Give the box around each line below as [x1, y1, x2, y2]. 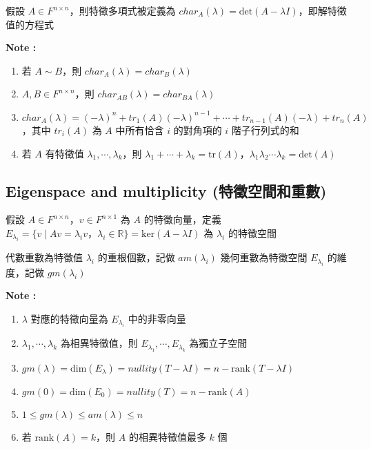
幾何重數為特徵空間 [220, 250, 308, 265]
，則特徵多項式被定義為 [69, 3, 176, 17]
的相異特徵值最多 [128, 429, 206, 443]
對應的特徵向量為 [30, 311, 108, 325]
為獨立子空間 [189, 336, 248, 350]
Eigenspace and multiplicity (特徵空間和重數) [6, 180, 327, 201]
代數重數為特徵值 [6, 250, 83, 265]
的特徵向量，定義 [143, 212, 221, 227]
